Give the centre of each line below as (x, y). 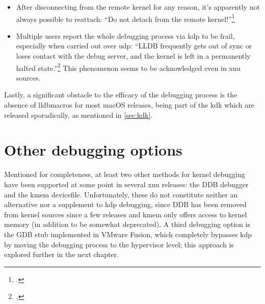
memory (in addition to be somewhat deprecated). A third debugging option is (127, 224)
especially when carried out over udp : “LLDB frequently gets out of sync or (134, 46)
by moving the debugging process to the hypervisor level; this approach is (119, 244)
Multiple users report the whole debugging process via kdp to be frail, (125, 35)
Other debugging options (93, 150)
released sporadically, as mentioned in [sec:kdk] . (78, 115)
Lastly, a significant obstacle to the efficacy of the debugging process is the (121, 95)
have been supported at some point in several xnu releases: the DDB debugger (126, 184)
